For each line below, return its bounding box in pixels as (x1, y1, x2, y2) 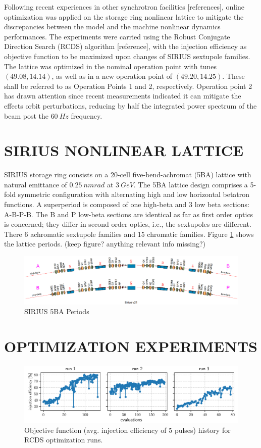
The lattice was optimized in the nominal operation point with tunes (4, 61, 217, 71)
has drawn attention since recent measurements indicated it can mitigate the (4, 90, 241, 101)
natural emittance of (4, 179, 67, 189)
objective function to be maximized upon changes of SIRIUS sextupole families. (4, 51, 250, 61)
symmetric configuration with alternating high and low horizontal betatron (18, 189, 250, 200)
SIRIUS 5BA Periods (24, 306, 89, 317)
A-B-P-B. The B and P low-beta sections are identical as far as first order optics (4, 209, 253, 219)
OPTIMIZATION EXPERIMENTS (4, 336, 257, 357)
